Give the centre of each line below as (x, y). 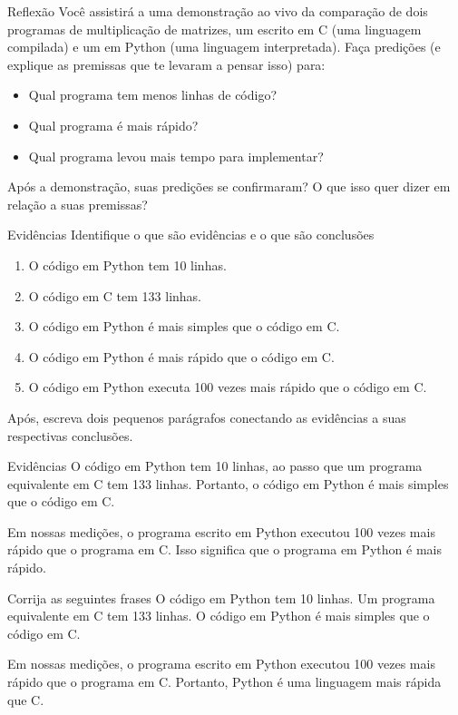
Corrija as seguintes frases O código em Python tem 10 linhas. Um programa (221, 597)
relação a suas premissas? (78, 204)
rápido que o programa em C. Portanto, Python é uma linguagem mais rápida (224, 682)
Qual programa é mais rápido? (113, 125)
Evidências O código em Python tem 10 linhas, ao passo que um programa (215, 466)
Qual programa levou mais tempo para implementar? (176, 156)
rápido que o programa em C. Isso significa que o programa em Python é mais (224, 549)
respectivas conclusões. (70, 435)
